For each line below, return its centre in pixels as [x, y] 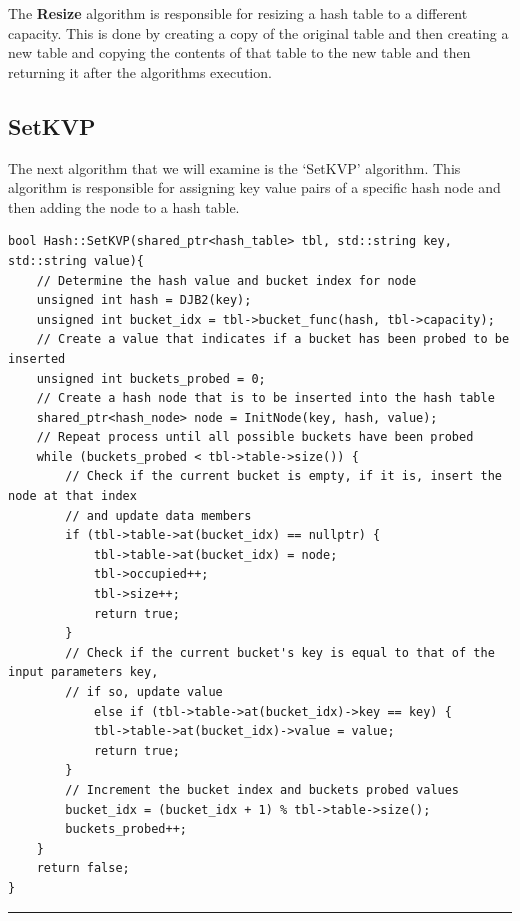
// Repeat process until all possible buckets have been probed [255, 437]
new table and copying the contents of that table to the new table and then [239, 52]
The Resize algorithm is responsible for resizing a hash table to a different [238, 13]
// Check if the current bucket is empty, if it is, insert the [283, 476]
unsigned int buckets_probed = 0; [151, 378]
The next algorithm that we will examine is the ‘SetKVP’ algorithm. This [234, 167]
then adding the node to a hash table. [124, 206]
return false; [83, 868]
